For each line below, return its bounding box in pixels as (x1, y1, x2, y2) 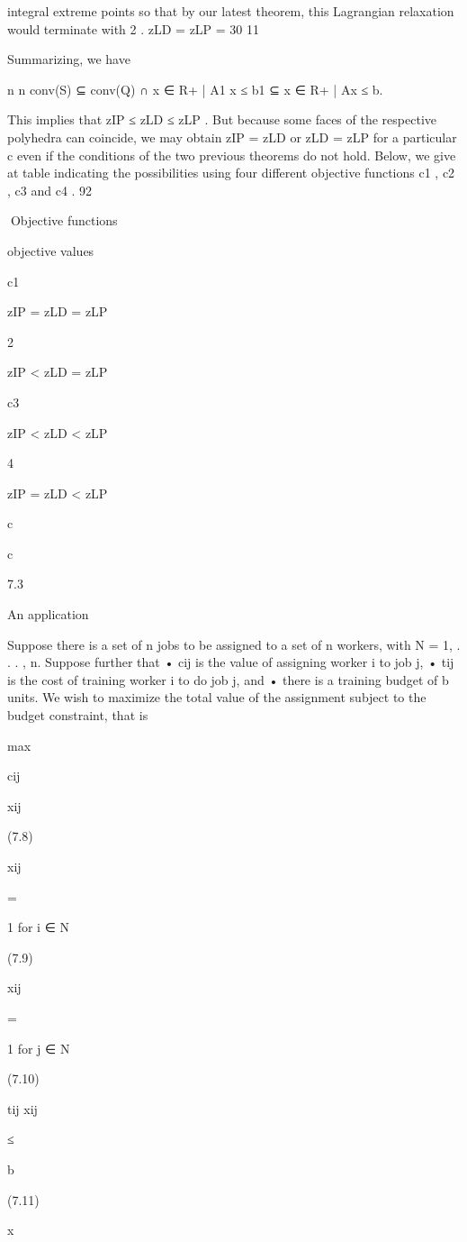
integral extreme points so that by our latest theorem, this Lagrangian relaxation (7, 2, 454, 20)
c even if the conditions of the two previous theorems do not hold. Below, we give (7, 145, 456, 164)
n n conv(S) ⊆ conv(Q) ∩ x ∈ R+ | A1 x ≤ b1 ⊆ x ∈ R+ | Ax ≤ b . (7, 79, 383, 98)
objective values (7, 241, 94, 260)
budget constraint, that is (7, 706, 148, 725)
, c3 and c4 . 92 (7, 180, 93, 199)
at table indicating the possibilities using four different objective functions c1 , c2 (7, 163, 455, 182)
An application (7, 605, 89, 624)
